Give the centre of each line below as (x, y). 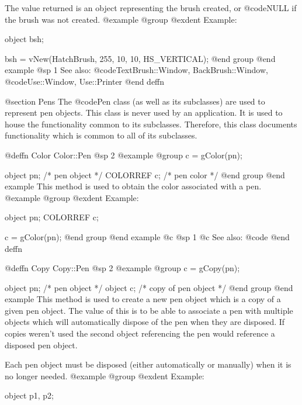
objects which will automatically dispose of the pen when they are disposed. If (145, 322)
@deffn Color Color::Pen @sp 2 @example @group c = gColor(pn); (124, 155)
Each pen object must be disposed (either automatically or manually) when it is (148, 364)
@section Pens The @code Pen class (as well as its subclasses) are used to (135, 101)
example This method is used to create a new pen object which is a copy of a (143, 299)
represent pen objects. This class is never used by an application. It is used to (144, 112)
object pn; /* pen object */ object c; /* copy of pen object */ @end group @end (149, 287)
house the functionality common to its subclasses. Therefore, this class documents (151, 124)
